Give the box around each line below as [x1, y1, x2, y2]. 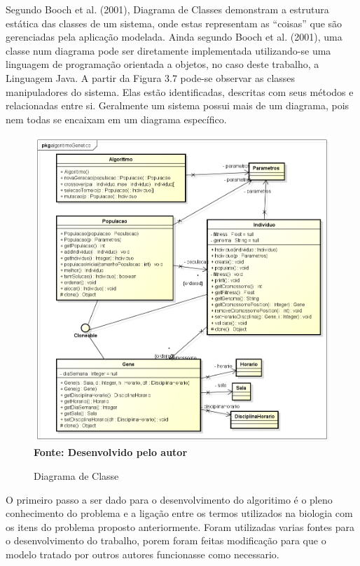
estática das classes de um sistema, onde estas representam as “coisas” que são [6, 15, 342, 30]
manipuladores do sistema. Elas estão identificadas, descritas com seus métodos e [6, 84, 354, 99]
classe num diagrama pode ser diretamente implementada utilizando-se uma [6, 43, 331, 57]
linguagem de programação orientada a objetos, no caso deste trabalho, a [6, 57, 319, 71]
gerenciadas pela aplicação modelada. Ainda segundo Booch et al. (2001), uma [6, 29, 342, 44]
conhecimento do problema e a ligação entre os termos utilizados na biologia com [6, 506, 353, 520]
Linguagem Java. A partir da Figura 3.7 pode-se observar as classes [6, 70, 296, 85]
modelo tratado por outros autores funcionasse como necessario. [6, 546, 279, 561]
